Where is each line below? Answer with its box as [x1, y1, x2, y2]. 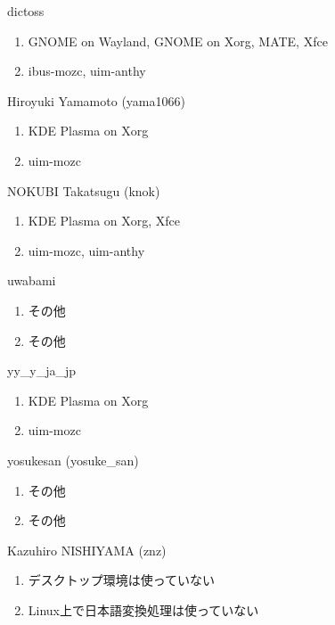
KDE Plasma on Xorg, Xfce [28, 211, 181, 230]
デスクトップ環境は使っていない [28, 571, 216, 589]
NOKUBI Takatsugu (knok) [7, 181, 160, 200]
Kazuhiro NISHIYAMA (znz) [7, 540, 167, 559]
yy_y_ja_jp [7, 361, 77, 380]
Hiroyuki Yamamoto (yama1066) [7, 91, 185, 110]
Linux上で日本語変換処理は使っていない [28, 600, 259, 619]
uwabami [7, 271, 56, 290]
